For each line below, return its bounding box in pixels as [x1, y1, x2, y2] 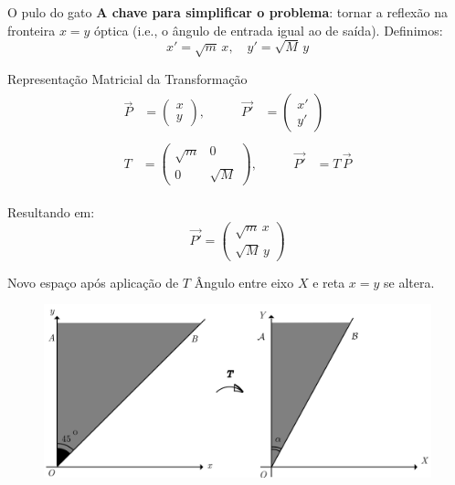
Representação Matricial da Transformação [7, 69, 248, 88]
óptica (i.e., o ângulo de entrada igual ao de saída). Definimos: [94, 20, 443, 39]
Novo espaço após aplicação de [7, 272, 179, 291]
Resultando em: [7, 202, 95, 221]
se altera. [384, 272, 435, 291]
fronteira [7, 20, 56, 39]
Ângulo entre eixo [194, 272, 294, 291]
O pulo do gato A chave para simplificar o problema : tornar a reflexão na [7, 3, 448, 21]
